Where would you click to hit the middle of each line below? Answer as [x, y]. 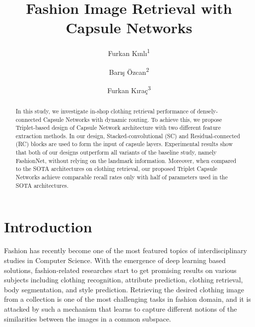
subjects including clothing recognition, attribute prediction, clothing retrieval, [124, 280]
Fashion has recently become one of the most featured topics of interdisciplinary [126, 250]
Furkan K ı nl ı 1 [129, 52]
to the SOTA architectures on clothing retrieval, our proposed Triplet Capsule [116, 169]
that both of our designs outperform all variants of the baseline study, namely [116, 152]
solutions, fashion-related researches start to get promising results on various [120, 270]
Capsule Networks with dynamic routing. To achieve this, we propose [133, 119]
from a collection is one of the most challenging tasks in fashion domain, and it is [127, 299]
